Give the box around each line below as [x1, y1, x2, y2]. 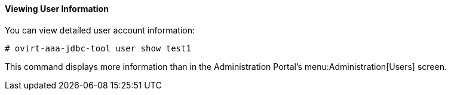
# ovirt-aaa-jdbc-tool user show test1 [5, 43, 191, 53]
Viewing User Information [5, 4, 109, 14]
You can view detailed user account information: [5, 24, 195, 35]
